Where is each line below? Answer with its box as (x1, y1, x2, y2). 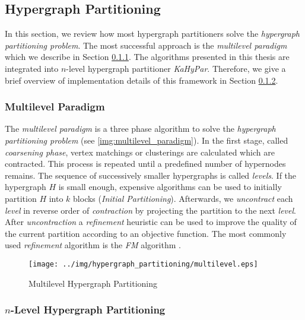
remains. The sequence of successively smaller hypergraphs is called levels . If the (5, 169, 297, 181)
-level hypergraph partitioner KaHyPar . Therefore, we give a (66, 62, 286, 74)
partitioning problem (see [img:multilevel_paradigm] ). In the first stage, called (5, 134, 288, 146)
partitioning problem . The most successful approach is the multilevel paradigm (5, 39, 287, 51)
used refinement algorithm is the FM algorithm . (5, 239, 181, 251)
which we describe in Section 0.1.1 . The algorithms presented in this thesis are (5, 50, 290, 63)
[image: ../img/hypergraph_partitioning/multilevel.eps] (28, 259, 258, 268)
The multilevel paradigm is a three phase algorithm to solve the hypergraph (5, 122, 276, 135)
